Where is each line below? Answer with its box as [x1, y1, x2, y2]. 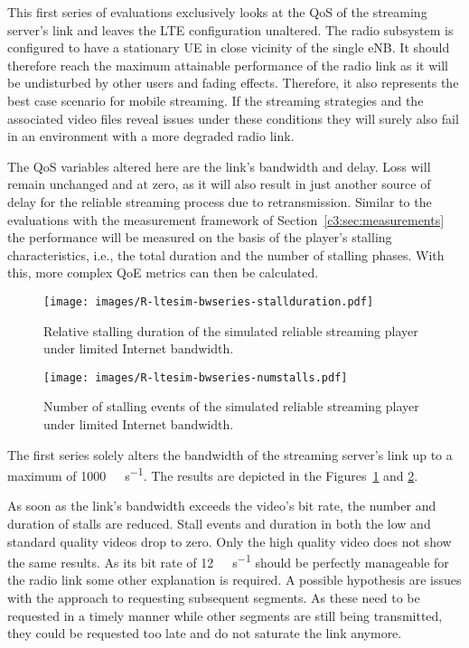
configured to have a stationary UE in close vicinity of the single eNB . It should [7, 38, 450, 57]
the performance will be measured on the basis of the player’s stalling [7, 228, 392, 247]
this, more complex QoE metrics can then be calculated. [7, 263, 319, 282]
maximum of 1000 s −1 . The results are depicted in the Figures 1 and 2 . [7, 464, 418, 484]
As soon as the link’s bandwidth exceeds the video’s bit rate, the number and [7, 496, 436, 515]
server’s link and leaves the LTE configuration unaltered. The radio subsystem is [7, 20, 454, 39]
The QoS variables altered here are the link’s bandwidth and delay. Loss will [7, 156, 431, 175]
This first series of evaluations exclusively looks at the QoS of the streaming [7, 3, 427, 21]
